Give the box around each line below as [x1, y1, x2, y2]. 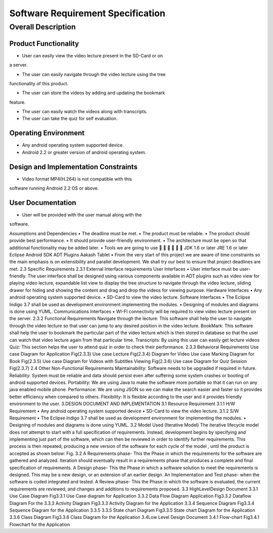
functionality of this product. [9, 80, 69, 86]
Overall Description [9, 22, 76, 31]
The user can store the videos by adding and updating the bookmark [22, 90, 165, 96]
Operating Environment [9, 129, 85, 137]
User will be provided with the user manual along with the [22, 211, 142, 218]
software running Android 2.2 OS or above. [9, 185, 99, 191]
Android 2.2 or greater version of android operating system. [22, 149, 147, 155]
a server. [9, 62, 28, 68]
